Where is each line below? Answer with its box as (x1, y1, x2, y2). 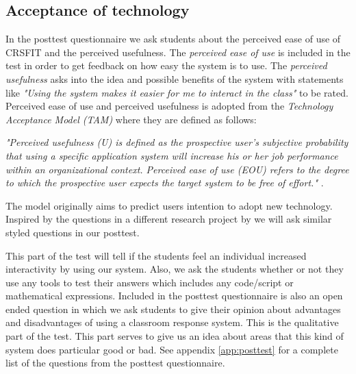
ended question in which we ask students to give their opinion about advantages (5, 301, 341, 316)
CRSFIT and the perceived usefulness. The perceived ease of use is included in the (5, 45, 351, 59)
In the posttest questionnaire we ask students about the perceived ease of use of (5, 32, 341, 46)
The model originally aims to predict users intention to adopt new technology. (5, 198, 333, 212)
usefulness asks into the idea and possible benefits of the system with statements (5, 71, 344, 86)
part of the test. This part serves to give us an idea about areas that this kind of (5, 329, 344, 343)
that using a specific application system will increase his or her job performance (5, 148, 338, 162)
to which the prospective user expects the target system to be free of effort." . (5, 175, 324, 190)
